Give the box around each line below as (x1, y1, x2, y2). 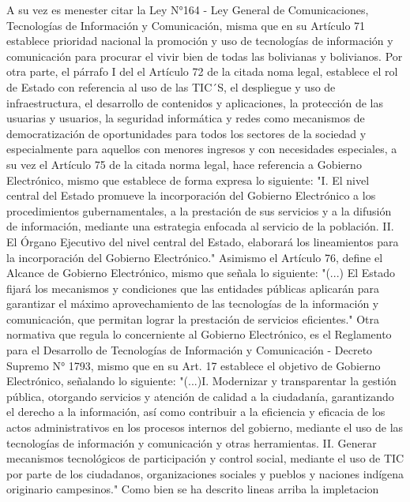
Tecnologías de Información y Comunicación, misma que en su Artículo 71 (6, 17, 366, 33)
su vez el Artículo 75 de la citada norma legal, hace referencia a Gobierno (6, 155, 362, 172)
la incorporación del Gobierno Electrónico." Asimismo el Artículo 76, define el (6, 249, 383, 265)
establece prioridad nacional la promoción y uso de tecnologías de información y (6, 32, 393, 49)
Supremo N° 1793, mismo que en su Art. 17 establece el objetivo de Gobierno (6, 357, 381, 373)
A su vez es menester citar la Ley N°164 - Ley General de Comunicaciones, (6, 2, 369, 17)
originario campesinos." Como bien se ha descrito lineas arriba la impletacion (6, 481, 379, 497)
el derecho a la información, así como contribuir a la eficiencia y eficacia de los (6, 403, 386, 420)
